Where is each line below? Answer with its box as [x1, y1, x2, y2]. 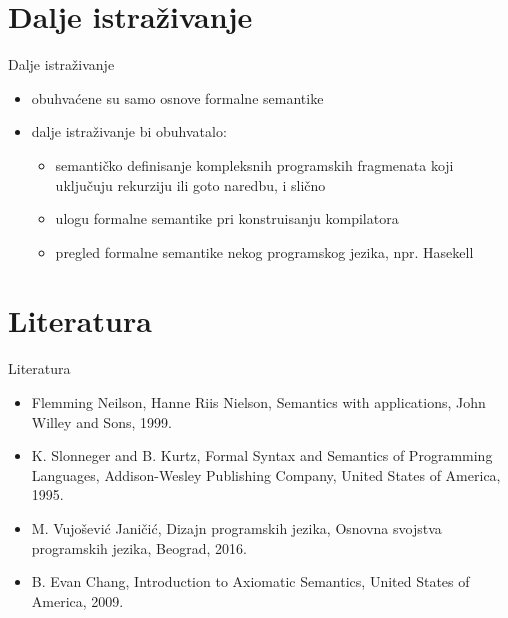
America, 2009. [31, 590, 124, 611]
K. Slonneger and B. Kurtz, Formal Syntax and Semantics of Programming [31, 445, 493, 466]
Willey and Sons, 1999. [31, 411, 172, 432]
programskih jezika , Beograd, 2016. [31, 537, 247, 558]
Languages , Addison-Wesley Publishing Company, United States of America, [31, 464, 501, 485]
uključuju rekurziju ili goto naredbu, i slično [55, 174, 326, 195]
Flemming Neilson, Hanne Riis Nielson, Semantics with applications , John [31, 392, 486, 412]
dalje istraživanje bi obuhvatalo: [31, 121, 227, 142]
